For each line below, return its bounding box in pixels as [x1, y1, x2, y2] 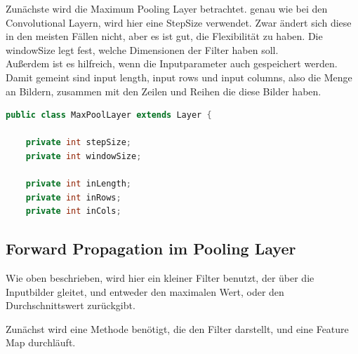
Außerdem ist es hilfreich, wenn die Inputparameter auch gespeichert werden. [6, 56, 338, 71]
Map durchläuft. [6, 335, 76, 350]
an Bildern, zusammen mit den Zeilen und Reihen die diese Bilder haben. [6, 83, 321, 98]
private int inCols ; [25, 206, 121, 217]
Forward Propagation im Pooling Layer [6, 238, 296, 259]
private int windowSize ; [25, 151, 142, 161]
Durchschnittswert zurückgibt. [6, 298, 135, 313]
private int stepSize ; [25, 137, 132, 148]
